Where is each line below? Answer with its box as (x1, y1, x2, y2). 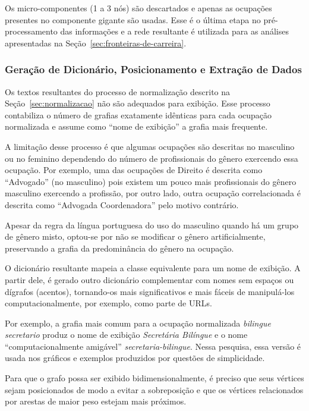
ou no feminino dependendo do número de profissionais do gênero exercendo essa (5, 152, 298, 164)
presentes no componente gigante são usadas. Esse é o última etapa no (5, 13, 261, 26)
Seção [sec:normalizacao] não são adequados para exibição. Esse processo (5, 97, 270, 109)
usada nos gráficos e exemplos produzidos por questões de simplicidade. (5, 352, 265, 364)
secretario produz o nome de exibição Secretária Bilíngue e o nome (5, 328, 248, 341)
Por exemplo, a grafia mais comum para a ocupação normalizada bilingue (5, 316, 271, 329)
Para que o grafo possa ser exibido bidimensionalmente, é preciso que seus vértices (5, 372, 304, 384)
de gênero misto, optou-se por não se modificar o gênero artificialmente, (5, 230, 266, 243)
